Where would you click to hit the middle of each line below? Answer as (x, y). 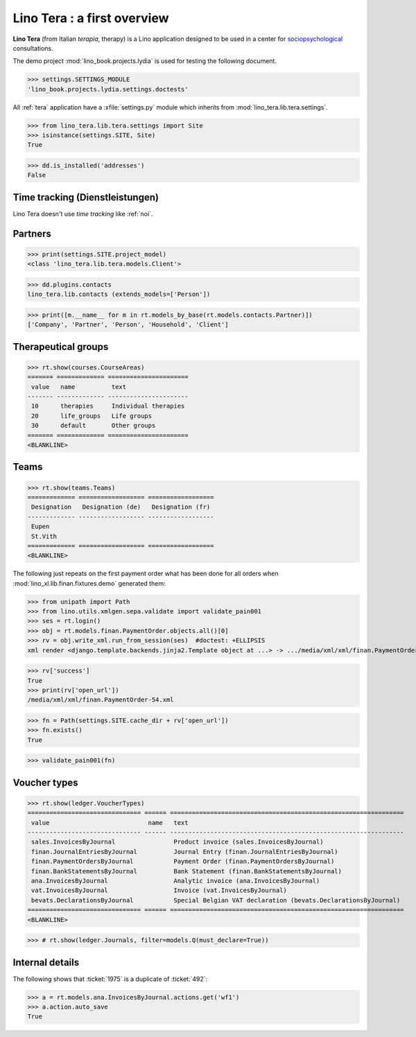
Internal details (46, 962)
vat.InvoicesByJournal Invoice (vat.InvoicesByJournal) (159, 890)
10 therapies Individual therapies (108, 406)
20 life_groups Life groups (92, 416)
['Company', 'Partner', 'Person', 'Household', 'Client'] (128, 325)
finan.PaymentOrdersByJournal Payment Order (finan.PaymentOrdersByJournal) (183, 862)
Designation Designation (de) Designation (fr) (121, 507)
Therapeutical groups (61, 347)
